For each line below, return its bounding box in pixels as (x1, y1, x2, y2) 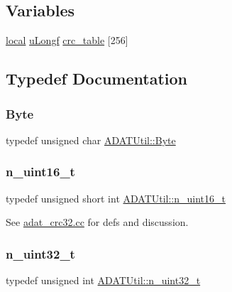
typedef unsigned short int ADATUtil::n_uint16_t (6, 190, 226, 205)
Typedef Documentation (6, 67, 187, 90)
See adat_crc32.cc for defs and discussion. (6, 215, 189, 229)
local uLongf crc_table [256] (6, 33, 128, 48)
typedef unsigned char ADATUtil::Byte (6, 132, 176, 147)
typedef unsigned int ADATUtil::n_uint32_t (6, 273, 201, 288)
